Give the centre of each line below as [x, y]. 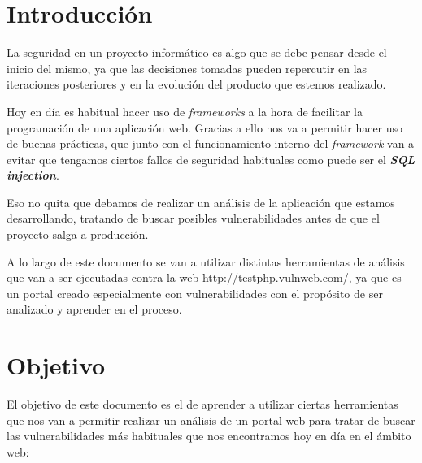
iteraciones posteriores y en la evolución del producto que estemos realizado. [196, 84]
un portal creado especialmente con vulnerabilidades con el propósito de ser [195, 293]
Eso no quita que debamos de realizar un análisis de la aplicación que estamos [201, 202]
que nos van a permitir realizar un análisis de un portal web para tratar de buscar [211, 420]
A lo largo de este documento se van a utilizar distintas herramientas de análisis [206, 261]
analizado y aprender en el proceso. [94, 309]
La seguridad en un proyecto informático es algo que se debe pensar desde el [197, 52]
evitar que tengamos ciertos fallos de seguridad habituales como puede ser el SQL [211, 159]
